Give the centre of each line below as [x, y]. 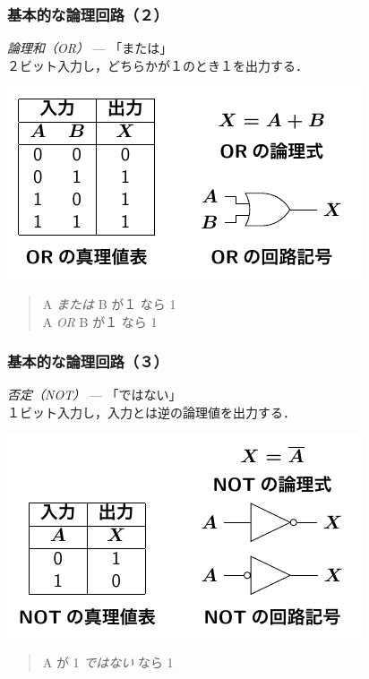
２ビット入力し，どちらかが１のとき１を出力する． [158, 65]
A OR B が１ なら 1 [100, 321]
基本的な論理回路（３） [88, 361]
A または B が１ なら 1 [109, 304]
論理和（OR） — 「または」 [90, 48]
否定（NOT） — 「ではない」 [94, 395]
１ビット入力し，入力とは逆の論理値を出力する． [151, 412]
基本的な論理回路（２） [88, 14]
